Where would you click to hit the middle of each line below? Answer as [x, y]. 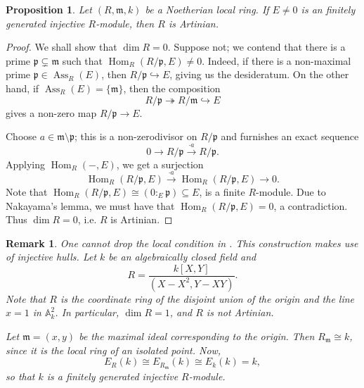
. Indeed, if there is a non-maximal [277, 60]
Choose [21, 136]
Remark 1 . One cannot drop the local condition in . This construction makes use [182, 243]
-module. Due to [291, 191]
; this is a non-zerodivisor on [136, 136]
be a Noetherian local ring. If [207, 9]
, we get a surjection [160, 164]
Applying [26, 164]
